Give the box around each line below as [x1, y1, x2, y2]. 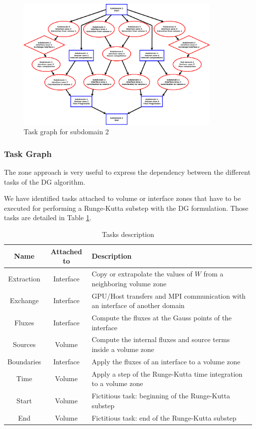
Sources [13, 339, 36, 350]
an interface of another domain [92, 300, 185, 311]
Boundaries [7, 356, 41, 366]
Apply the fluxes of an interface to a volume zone [92, 356, 241, 366]
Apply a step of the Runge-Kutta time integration [92, 368, 243, 379]
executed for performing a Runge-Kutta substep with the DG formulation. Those [4, 202, 249, 213]
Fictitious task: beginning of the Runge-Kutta [92, 390, 230, 401]
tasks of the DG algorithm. [4, 176, 85, 187]
